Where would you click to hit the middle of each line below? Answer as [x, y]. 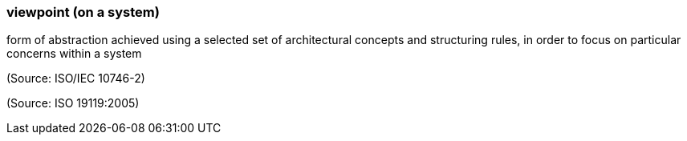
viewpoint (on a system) [83, 12]
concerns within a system [74, 54]
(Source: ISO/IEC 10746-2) [76, 79]
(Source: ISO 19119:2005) [73, 103]
